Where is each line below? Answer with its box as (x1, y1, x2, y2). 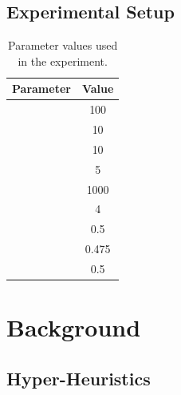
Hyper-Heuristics (6, 365, 151, 390)
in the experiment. (18, 52, 108, 69)
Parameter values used (8, 37, 118, 54)
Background (6, 311, 141, 344)
